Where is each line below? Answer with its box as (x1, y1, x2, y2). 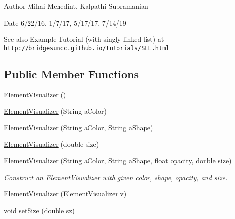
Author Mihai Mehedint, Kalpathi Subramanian (4, 1, 148, 11)
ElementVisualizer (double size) (4, 139, 99, 149)
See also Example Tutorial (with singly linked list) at (4, 34, 164, 44)
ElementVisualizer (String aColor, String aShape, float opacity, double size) (4, 156, 232, 166)
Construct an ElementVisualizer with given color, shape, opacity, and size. (4, 172, 228, 182)
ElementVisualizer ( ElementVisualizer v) (4, 188, 127, 199)
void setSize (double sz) (4, 205, 75, 215)
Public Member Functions (4, 66, 139, 81)
